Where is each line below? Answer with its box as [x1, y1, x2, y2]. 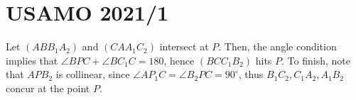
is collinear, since [55, 67, 130, 82]
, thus [238, 67, 264, 82]
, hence [163, 52, 195, 67]
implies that [6, 52, 58, 67]
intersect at [159, 39, 209, 54]
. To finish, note [281, 52, 350, 67]
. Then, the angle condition [218, 39, 337, 54]
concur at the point [6, 80, 90, 95]
